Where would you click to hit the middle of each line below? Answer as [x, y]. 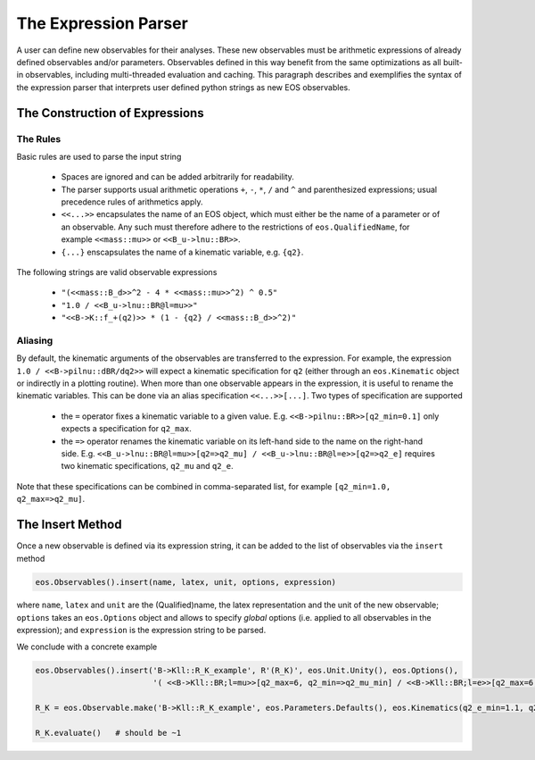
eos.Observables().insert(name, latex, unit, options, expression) [186, 582]
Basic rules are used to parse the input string [99, 156]
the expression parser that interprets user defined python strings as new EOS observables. [184, 87]
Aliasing [35, 340]
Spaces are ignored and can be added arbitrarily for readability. [177, 177]
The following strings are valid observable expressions [117, 272]
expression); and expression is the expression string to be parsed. [141, 631]
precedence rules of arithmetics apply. [132, 202]
